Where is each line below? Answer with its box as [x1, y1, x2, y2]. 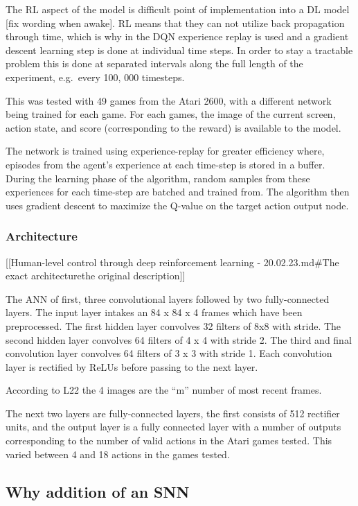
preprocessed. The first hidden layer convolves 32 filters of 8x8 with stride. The [6, 318, 341, 333]
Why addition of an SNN [6, 480, 190, 502]
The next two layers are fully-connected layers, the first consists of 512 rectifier [6, 405, 340, 420]
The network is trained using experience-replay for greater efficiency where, [6, 143, 325, 158]
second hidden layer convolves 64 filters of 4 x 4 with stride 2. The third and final [6, 332, 352, 347]
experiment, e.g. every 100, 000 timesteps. [6, 69, 185, 84]
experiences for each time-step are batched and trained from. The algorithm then [6, 184, 350, 199]
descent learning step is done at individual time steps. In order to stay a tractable [6, 42, 353, 57]
